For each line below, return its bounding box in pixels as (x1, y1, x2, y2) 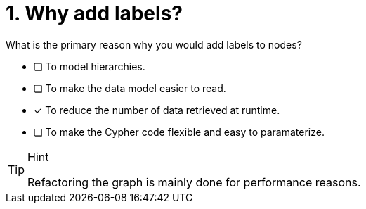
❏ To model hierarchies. (34, 60, 145, 72)
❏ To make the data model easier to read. (34, 82, 226, 94)
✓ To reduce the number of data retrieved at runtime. (34, 103, 280, 116)
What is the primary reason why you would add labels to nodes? (6, 38, 302, 51)
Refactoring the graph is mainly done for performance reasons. (27, 175, 361, 189)
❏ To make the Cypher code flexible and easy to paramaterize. (34, 125, 325, 138)
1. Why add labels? (6, 1, 183, 25)
